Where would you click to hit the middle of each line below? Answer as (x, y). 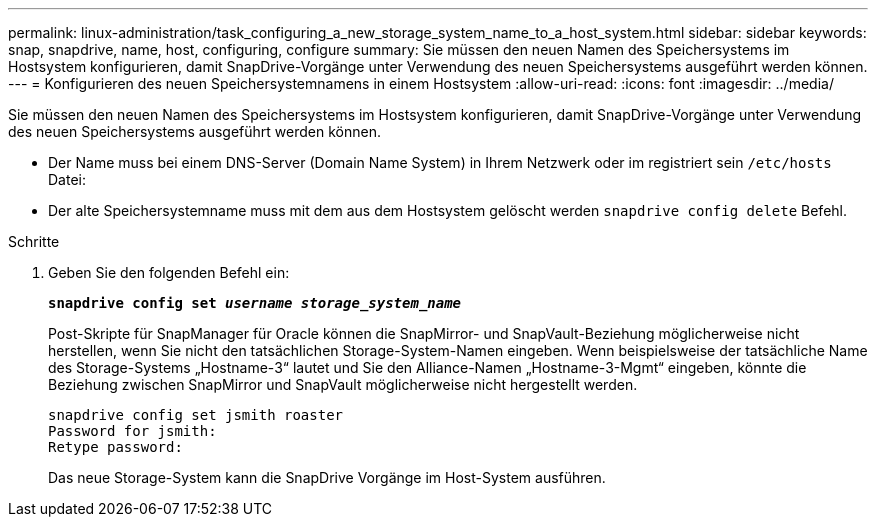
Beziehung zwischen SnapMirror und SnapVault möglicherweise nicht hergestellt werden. (343, 384)
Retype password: (115, 447)
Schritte (34, 241)
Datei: (67, 179)
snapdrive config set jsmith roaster (196, 415)
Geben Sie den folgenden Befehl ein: (169, 272)
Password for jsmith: (132, 431)
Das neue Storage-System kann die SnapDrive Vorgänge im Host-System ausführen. (327, 477)
